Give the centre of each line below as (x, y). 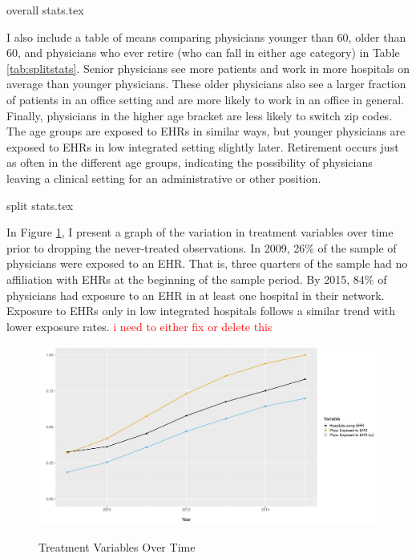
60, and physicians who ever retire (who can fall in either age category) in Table (203, 53)
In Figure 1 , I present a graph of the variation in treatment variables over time (200, 232)
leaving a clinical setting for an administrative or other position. (164, 178)
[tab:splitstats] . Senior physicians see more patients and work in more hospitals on (208, 68)
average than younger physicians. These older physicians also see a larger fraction (206, 84)
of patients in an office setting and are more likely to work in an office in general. (206, 99)
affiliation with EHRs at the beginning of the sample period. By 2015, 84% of (197, 279)
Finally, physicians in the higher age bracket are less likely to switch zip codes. (200, 115)
